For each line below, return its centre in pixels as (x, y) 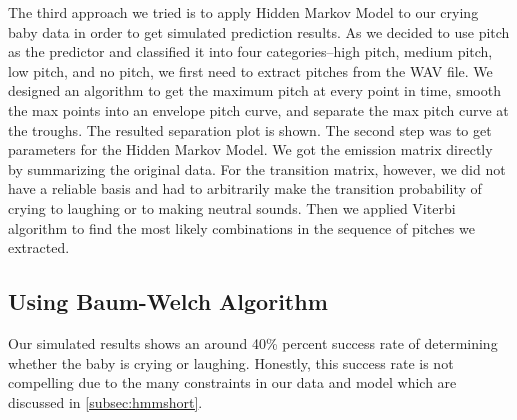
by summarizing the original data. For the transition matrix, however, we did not (257, 168)
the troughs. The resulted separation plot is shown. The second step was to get (250, 129)
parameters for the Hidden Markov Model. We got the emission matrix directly (250, 149)
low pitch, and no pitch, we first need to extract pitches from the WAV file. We (250, 70)
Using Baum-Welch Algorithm (168, 301)
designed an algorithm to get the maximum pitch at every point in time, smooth (254, 90)
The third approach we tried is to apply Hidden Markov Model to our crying (243, 12)
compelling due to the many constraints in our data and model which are (232, 382)
